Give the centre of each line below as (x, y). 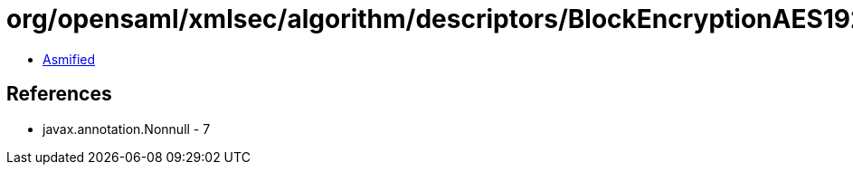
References (59, 94)
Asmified (69, 59)
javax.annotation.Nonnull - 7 (127, 129)
